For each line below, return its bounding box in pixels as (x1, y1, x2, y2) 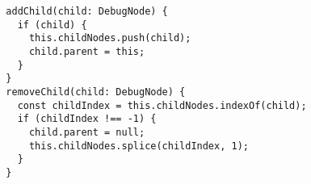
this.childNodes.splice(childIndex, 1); (28, 140, 249, 152)
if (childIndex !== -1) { (17, 113, 157, 125)
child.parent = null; (28, 126, 145, 138)
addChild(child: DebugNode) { (6, 6, 168, 17)
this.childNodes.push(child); (28, 32, 191, 44)
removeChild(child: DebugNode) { (6, 86, 186, 98)
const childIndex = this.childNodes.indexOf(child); (17, 99, 307, 111)
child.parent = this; (28, 45, 145, 57)
